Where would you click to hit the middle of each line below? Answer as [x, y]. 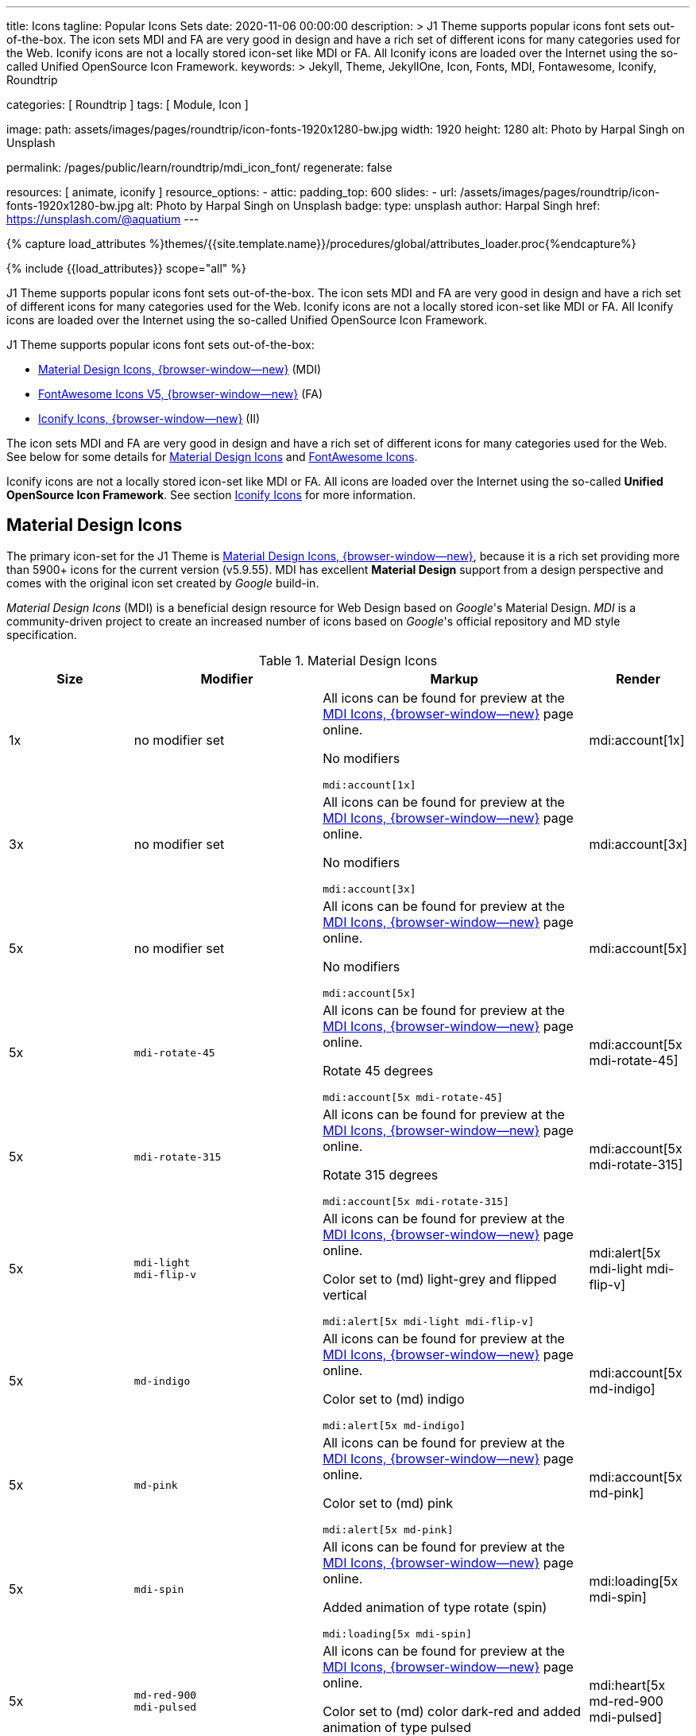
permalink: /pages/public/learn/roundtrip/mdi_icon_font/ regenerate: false [199, 167]
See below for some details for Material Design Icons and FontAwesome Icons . [212, 457]
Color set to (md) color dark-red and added [452, 1711]
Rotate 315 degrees [381, 1174]
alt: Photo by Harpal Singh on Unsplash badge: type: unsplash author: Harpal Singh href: [369, 205]
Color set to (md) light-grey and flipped [440, 1279]
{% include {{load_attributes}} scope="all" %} [126, 268]
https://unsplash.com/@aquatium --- [103, 219]
